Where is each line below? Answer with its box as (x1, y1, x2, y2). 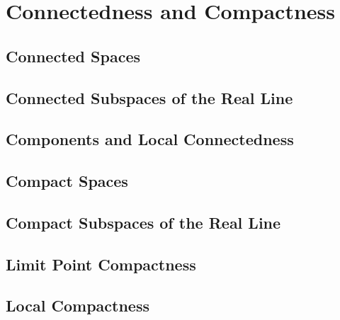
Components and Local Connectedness (6, 128, 294, 150)
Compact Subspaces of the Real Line (6, 211, 281, 233)
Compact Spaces (6, 170, 128, 192)
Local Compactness (6, 295, 149, 316)
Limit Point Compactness (6, 253, 196, 275)
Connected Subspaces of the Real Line (6, 86, 293, 108)
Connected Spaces (6, 45, 140, 67)
